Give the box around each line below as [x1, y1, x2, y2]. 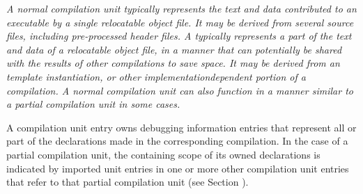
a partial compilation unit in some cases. [6, 97, 180, 111]
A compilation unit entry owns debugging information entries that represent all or [6, 120, 357, 134]
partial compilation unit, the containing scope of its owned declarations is [6, 147, 320, 161]
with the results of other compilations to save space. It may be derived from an [6, 56, 340, 70]
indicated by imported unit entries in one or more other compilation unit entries [6, 161, 349, 175]
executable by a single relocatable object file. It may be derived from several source [6, 15, 354, 29]
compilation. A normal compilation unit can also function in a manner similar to [6, 83, 353, 97]
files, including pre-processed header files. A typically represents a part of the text [6, 29, 352, 43]
